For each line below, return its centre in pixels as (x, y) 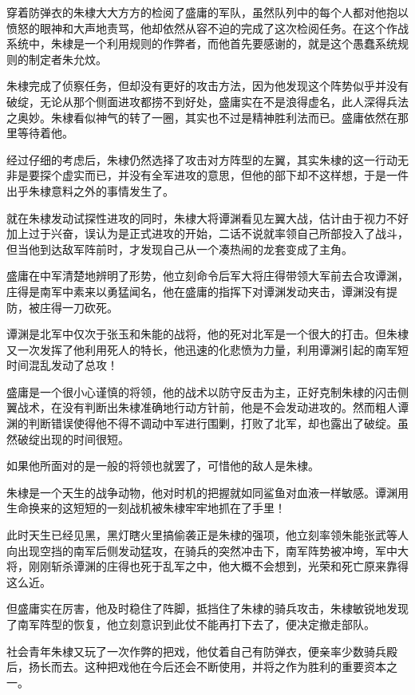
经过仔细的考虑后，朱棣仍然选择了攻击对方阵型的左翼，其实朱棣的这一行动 (202, 159)
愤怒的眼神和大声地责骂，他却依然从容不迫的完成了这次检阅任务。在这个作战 (207, 28)
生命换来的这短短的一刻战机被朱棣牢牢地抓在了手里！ (146, 508)
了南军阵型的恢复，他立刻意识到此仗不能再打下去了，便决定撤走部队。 (191, 624)
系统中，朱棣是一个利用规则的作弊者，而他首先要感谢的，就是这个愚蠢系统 (202, 43)
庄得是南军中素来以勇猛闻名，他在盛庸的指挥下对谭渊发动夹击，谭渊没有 (196, 291)
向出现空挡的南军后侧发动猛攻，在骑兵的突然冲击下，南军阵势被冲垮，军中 (202, 550)
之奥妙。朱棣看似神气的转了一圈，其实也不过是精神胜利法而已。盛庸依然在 (202, 117)
